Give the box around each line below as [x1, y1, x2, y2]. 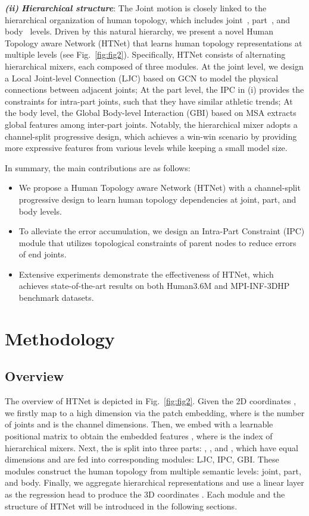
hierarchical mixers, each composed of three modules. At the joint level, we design [5, 59, 304, 72]
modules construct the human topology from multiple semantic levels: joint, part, [5, 464, 301, 477]
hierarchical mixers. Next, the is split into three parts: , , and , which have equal [5, 441, 298, 454]
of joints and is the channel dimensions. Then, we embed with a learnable [5, 418, 273, 430]
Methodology [5, 326, 115, 350]
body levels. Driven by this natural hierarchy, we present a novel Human [5, 25, 273, 37]
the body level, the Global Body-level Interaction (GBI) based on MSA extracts [5, 106, 296, 119]
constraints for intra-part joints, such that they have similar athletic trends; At [5, 95, 293, 107]
